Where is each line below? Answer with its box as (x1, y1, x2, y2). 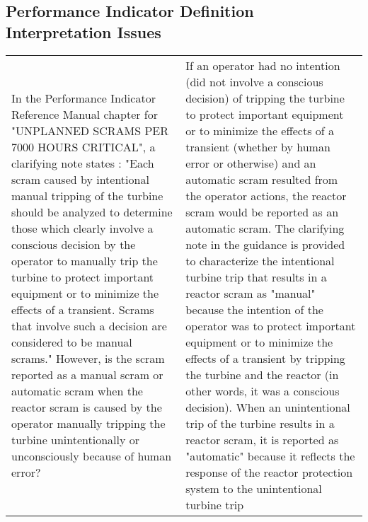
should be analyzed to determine (11, 203, 173, 220)
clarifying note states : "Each (11, 154, 154, 171)
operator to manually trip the (11, 252, 158, 269)
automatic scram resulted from (185, 170, 338, 187)
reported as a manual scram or (11, 366, 163, 383)
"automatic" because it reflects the (185, 447, 355, 464)
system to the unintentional (185, 480, 322, 497)
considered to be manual (11, 333, 132, 350)
